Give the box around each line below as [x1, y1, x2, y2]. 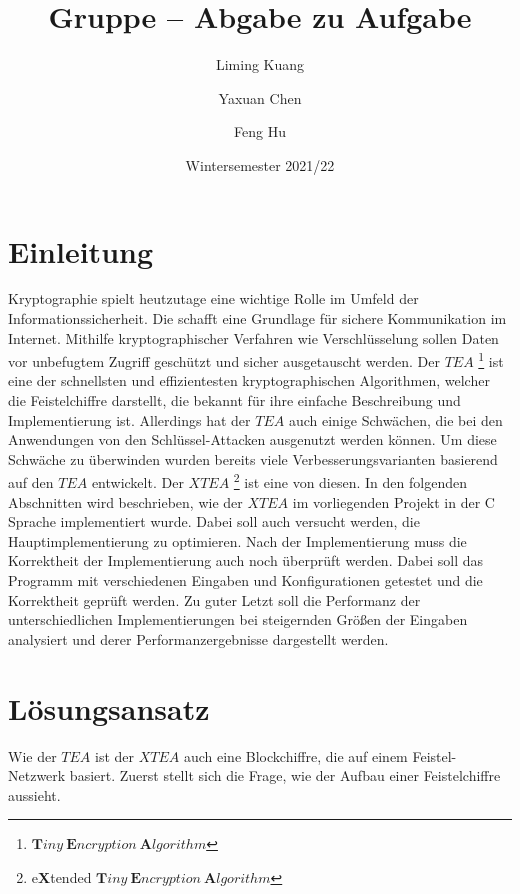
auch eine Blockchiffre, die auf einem [183, 745, 408, 766]
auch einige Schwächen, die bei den [288, 409, 503, 430]
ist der [95, 745, 135, 766]
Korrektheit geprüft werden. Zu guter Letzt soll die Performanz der [8, 589, 421, 610]
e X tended [31, 866, 92, 887]
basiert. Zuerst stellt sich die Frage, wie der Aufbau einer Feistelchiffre [69, 765, 501, 786]
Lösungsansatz [8, 687, 210, 728]
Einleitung [8, 230, 154, 271]
